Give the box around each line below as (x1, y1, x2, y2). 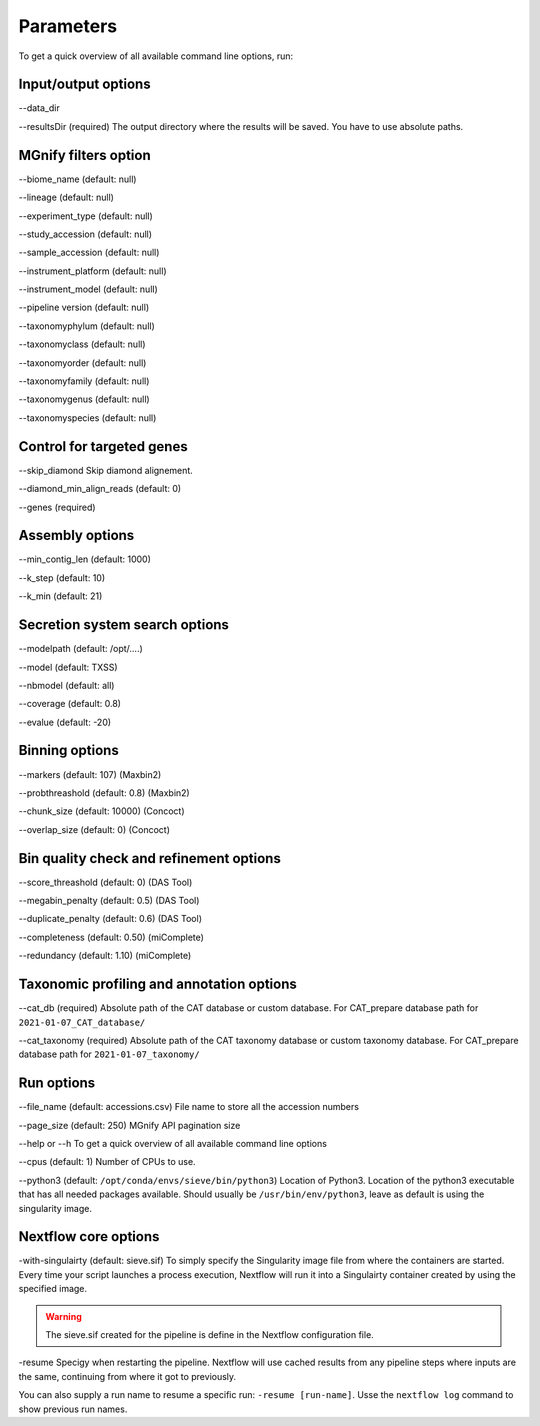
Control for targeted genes (18, 438, 189, 455)
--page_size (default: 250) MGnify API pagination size (18, 1119, 241, 1131)
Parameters (18, 15, 118, 37)
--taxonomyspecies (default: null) (18, 411, 157, 424)
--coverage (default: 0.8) (18, 698, 122, 710)
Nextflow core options (18, 1228, 160, 1245)
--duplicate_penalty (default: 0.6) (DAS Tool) (18, 913, 203, 925)
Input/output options (18, 76, 151, 93)
